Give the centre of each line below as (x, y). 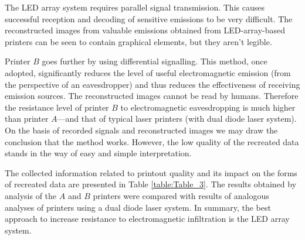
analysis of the (31, 195)
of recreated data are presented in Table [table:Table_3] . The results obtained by (151, 184)
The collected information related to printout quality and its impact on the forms (151, 172)
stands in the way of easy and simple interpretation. (98, 153)
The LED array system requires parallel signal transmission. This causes (135, 7)
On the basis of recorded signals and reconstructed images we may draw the (141, 130)
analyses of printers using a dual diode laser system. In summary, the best (138, 207)
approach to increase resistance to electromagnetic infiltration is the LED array (147, 219)
